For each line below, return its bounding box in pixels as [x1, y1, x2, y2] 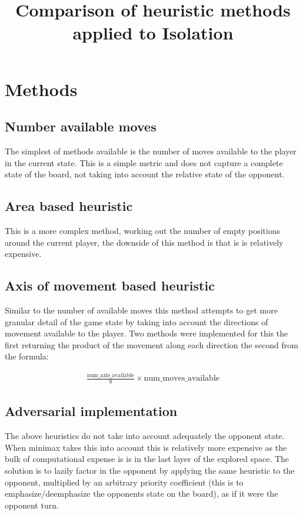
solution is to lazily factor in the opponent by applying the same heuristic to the [5, 464, 295, 477]
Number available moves [5, 117, 157, 136]
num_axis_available [86, 372, 135, 378]
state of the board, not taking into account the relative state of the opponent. [5, 168, 285, 180]
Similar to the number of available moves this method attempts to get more [5, 303, 278, 316]
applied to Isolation [72, 21, 234, 45]
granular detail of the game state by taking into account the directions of [5, 315, 268, 328]
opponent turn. [5, 499, 59, 511]
